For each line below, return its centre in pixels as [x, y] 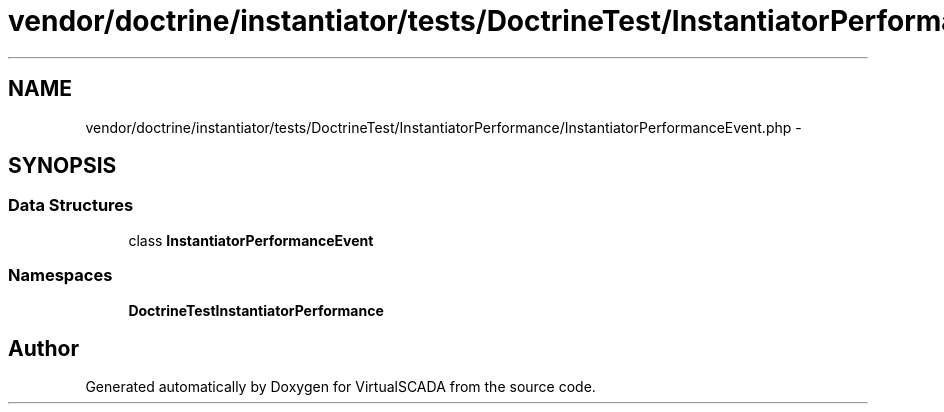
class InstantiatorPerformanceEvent [251, 240]
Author [43, 348]
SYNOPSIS [62, 166]
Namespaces [60, 275]
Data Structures [71, 205]
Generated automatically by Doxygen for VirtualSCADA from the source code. [340, 387]
